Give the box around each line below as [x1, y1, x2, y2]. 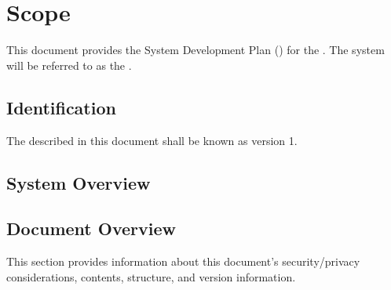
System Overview [6, 170, 151, 194]
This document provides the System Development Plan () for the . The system [6, 42, 385, 58]
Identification [6, 95, 116, 119]
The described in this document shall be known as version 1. [6, 132, 298, 148]
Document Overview [6, 216, 176, 241]
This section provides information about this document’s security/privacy [6, 253, 360, 270]
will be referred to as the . [6, 56, 132, 73]
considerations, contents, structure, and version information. [6, 268, 296, 285]
